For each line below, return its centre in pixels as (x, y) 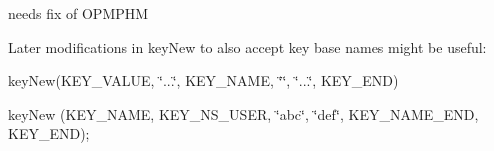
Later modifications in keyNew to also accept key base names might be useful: (247, 46)
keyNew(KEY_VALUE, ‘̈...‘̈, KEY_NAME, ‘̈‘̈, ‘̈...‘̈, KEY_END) (203, 80)
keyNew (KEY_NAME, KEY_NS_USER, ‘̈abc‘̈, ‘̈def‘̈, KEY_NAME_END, (243, 113)
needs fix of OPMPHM (78, 13)
